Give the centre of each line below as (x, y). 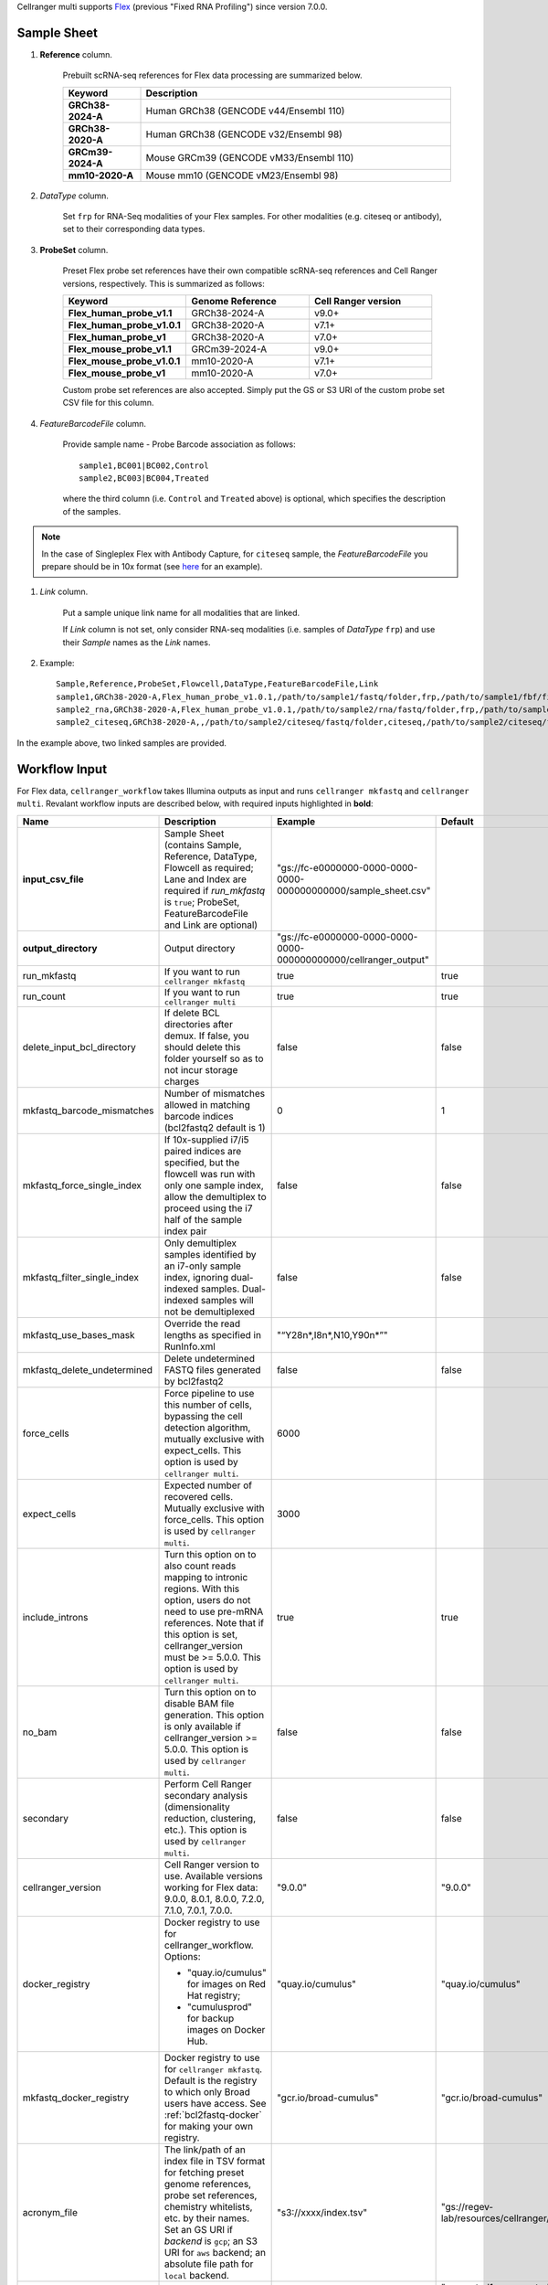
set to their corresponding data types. (134, 229)
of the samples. (92, 511)
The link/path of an (205, 2150)
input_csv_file (53, 879)
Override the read (203, 1323)
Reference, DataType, (211, 856)
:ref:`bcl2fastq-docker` (213, 2114)
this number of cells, (209, 1405)
